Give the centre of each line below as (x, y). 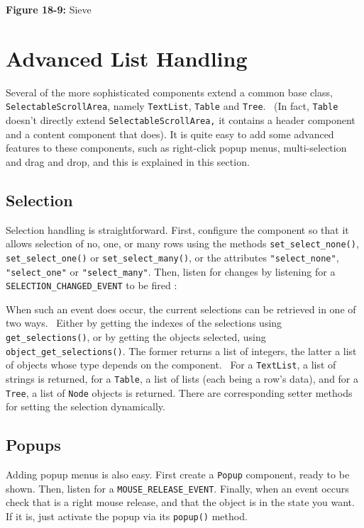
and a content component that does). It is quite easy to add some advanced (170, 134)
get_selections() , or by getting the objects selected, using (136, 337)
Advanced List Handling (127, 58)
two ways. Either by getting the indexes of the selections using (144, 323)
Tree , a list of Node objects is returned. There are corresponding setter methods (179, 392)
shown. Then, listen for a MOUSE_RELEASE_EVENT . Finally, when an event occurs (177, 488)
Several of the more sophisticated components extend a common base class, (169, 92)
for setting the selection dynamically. (86, 406)
